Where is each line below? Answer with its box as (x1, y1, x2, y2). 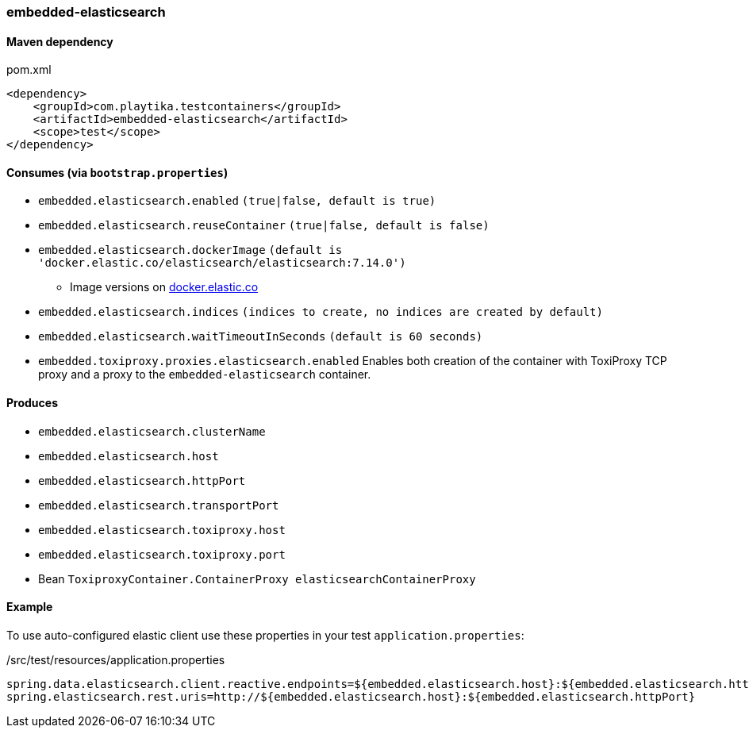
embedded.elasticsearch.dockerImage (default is (38, 244, 343, 257)
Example (6, 600, 53, 614)
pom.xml (6, 63, 52, 77)
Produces (6, 396, 58, 410)
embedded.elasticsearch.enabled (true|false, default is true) (38, 194, 436, 208)
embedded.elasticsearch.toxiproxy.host (38, 523, 286, 536)
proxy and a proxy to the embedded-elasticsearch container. (38, 367, 371, 382)
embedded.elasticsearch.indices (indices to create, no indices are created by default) (38, 306, 603, 319)
